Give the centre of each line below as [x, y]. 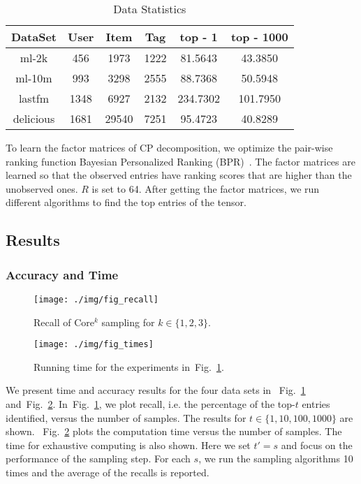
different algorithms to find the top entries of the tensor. [126, 202]
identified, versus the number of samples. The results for [126, 417]
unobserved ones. [42, 188]
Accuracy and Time [62, 274]
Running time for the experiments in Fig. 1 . [129, 366]
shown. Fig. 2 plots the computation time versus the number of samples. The [174, 431]
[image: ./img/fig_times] [94, 345]
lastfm [34, 98]
